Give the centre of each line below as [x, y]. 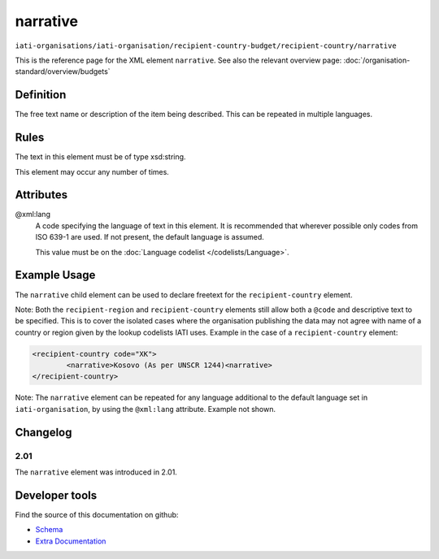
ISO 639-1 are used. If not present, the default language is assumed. [150, 237]
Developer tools [56, 495]
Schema [49, 530]
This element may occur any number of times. [92, 171]
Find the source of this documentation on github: [97, 514]
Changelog [43, 432]
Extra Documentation [71, 541]
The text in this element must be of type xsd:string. [100, 157]
